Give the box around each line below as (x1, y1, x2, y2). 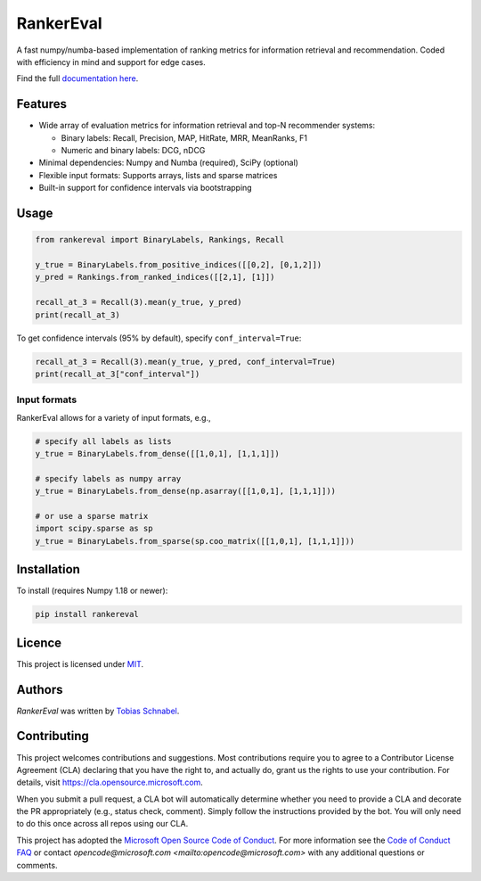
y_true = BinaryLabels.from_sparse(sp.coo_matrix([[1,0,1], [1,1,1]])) (35, 536, 355, 546)
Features (16, 96, 67, 111)
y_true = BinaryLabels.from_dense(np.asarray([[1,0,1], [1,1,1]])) (35, 486, 337, 497)
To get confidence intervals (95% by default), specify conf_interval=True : (16, 333, 302, 343)
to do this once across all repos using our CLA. (16, 819, 189, 829)
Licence (16, 635, 62, 650)
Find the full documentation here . (16, 73, 139, 84)
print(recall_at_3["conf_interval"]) (35, 368, 200, 379)
